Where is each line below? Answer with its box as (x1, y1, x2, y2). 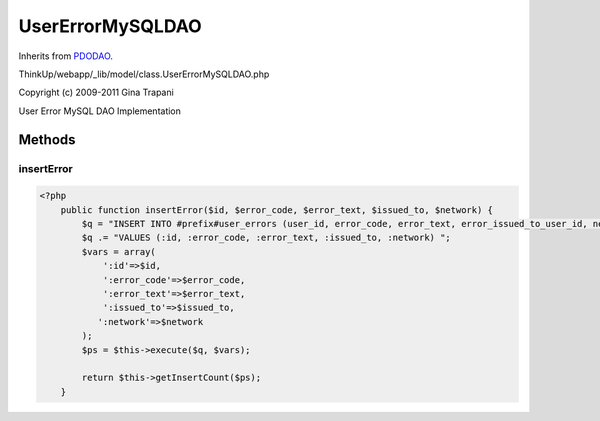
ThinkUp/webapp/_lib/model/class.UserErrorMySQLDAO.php (18, 68, 270, 80)
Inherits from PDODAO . (18, 50, 114, 62)
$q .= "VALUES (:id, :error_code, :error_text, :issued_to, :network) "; (81, 232, 452, 244)
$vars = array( (81, 246, 157, 257)
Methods (18, 131, 76, 148)
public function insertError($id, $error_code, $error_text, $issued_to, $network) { (60, 204, 494, 215)
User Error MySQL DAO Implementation (18, 105, 182, 117)
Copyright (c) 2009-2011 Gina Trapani (18, 86, 174, 99)
